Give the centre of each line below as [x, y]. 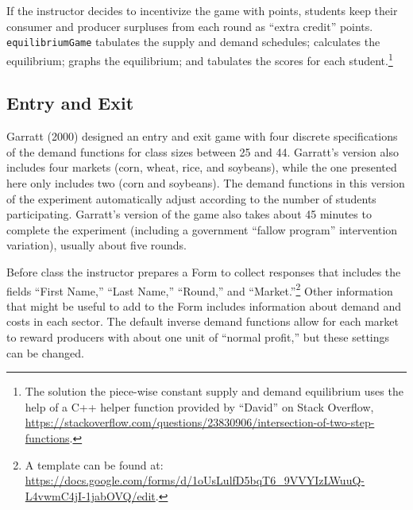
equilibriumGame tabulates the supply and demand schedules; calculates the [193, 42]
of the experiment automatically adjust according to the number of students [191, 198]
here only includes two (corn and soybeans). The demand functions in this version [206, 183]
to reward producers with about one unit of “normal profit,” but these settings [198, 337]
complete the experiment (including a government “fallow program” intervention [202, 229]
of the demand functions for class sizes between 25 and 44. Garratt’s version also [203, 151]
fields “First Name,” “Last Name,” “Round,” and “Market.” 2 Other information [200, 289]
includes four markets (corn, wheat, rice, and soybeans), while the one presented [202, 167]
